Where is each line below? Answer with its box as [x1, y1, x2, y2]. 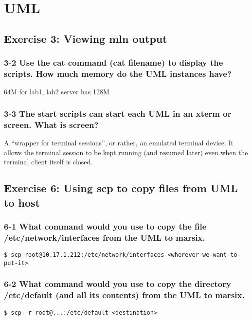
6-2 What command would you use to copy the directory [4, 278, 231, 290]
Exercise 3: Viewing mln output [4, 31, 167, 46]
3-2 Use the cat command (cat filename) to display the [4, 56, 223, 69]
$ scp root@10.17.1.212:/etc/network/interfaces [4, 251, 164, 259]
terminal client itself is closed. [4, 157, 93, 167]
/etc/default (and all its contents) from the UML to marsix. [4, 289, 245, 301]
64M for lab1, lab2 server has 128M [4, 87, 109, 97]
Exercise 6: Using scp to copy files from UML [4, 180, 238, 196]
